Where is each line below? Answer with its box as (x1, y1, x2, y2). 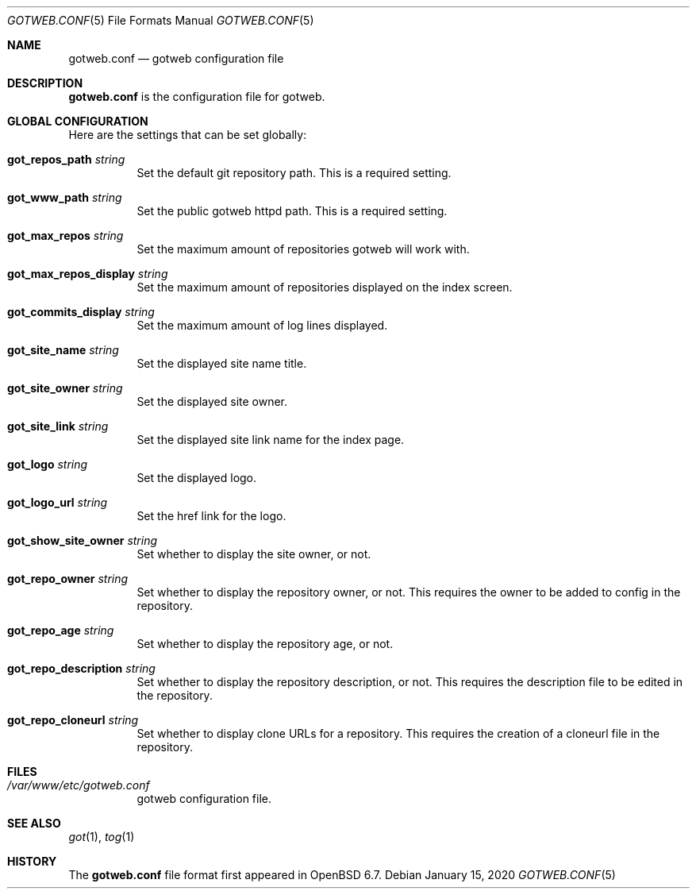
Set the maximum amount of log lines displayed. (137, 318, 388, 332)
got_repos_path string (7, 152, 125, 166)
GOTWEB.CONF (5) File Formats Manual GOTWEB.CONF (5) (7, 14, 314, 27)
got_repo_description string (7, 662, 156, 675)
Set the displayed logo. (137, 471, 257, 484)
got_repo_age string (7, 623, 114, 637)
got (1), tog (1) (68, 830, 135, 843)
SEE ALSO (7, 816, 61, 830)
